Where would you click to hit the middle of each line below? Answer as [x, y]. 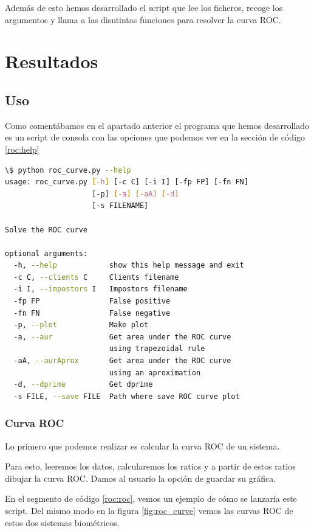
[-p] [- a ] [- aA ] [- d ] [135, 194]
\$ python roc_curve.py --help [68, 170]
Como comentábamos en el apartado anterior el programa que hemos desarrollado [157, 125]
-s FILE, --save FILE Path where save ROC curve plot [127, 396]
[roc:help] [22, 149]
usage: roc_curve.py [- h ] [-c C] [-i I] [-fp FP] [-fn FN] [127, 182]
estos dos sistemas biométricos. [62, 522]
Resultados [52, 61]
